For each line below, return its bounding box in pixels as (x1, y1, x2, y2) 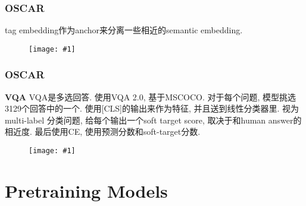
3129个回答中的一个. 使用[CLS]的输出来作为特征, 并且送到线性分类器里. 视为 (5, 102, 299, 115)
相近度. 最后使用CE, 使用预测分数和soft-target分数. (5, 125, 201, 138)
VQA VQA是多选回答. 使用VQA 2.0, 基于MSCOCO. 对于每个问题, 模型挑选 (5, 90, 296, 103)
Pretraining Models (5, 178, 168, 202)
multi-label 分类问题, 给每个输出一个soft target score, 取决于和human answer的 (5, 113, 302, 126)
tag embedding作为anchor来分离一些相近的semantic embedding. (5, 24, 243, 36)
